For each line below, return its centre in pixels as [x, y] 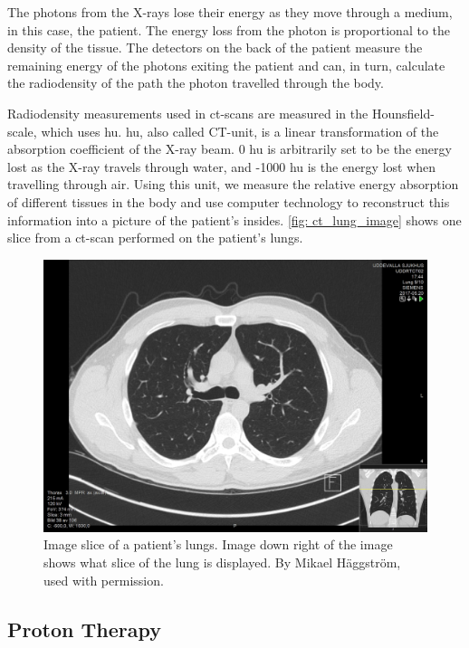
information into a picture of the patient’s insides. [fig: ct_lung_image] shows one [234, 219]
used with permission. [104, 580]
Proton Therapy [84, 629]
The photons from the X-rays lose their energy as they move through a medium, [230, 12]
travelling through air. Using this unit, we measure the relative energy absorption [233, 184]
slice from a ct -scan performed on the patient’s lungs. [155, 238]
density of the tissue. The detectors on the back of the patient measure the [215, 48]
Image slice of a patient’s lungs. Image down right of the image [218, 544]
